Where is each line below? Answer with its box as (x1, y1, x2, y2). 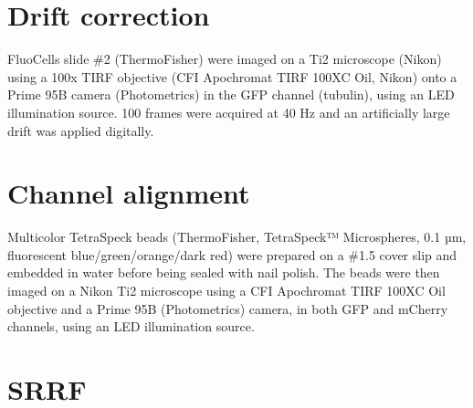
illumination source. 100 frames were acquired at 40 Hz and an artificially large (7, 102, 450, 121)
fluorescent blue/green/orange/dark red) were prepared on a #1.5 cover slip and (7, 245, 457, 264)
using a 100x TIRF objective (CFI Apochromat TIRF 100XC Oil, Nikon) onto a (7, 67, 457, 86)
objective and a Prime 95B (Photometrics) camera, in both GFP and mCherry (7, 298, 448, 318)
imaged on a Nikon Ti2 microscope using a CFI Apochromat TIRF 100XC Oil (7, 281, 446, 299)
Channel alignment (7, 174, 250, 212)
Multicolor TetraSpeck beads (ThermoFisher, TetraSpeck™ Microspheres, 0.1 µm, (7, 227, 467, 246)
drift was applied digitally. (7, 120, 154, 140)
